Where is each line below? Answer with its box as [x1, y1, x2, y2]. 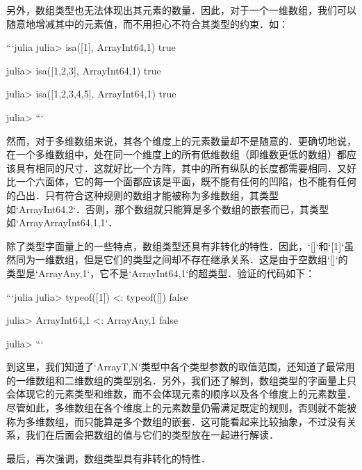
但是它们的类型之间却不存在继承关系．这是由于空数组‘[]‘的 [83, 252, 348, 267]
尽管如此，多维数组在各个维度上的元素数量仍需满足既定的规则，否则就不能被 [6, 400, 356, 415]
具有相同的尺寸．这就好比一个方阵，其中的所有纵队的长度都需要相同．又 [15, 160, 347, 175]
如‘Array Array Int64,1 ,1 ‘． [6, 215, 118, 230]
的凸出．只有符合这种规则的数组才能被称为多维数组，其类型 [6, 187, 279, 202]
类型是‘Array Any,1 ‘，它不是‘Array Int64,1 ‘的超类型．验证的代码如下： [6, 265, 315, 280]
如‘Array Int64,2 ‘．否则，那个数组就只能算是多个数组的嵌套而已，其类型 [6, 201, 329, 216]
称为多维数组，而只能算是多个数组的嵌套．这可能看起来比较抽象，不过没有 [6, 414, 347, 428]
